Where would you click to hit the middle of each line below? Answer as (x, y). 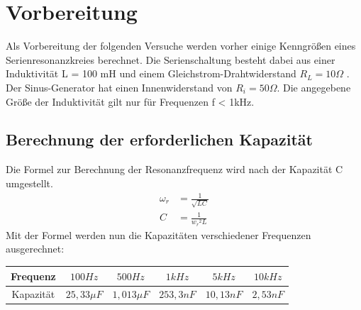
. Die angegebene (314, 87)
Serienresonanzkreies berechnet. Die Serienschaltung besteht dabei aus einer (171, 59)
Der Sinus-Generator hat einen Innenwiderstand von (119, 87)
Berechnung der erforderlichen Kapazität (159, 139)
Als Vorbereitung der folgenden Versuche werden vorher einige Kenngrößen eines (181, 46)
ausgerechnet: (35, 249)
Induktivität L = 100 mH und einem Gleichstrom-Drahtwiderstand (151, 73)
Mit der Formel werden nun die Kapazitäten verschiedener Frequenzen (159, 234)
